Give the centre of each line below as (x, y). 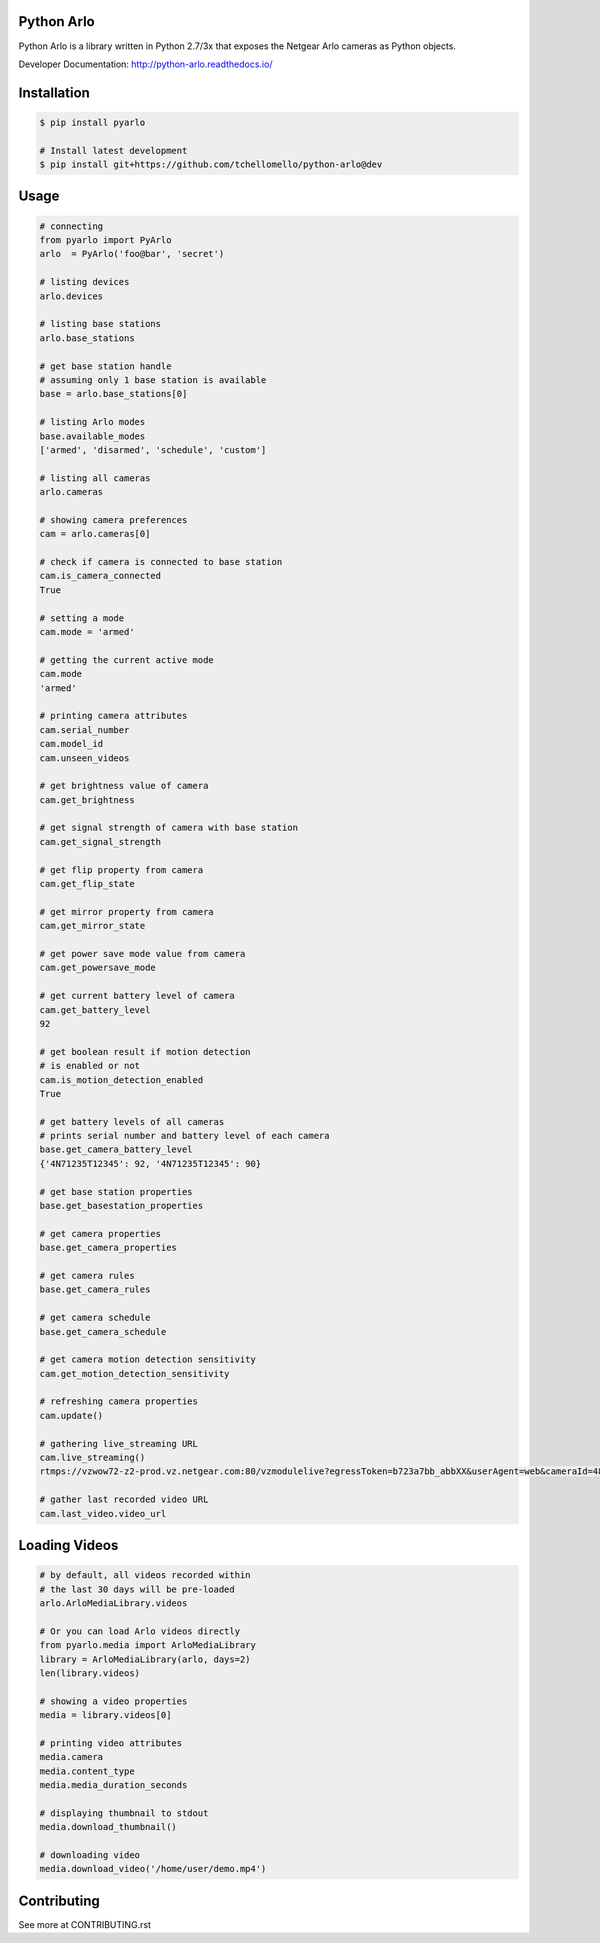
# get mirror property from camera (126, 911)
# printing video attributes (111, 1743)
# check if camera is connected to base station (161, 562)
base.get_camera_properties (108, 1248)
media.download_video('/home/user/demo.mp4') (153, 1869)
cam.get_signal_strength (100, 841)
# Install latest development (113, 150)
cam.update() (71, 1415)
